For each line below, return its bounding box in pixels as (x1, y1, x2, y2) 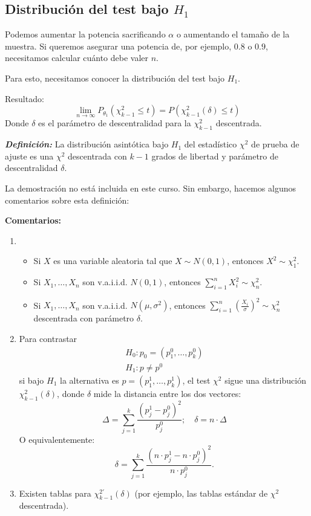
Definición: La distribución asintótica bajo (5, 138, 169, 150)
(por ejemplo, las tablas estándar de (134, 486, 268, 499)
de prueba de (251, 138, 300, 150)
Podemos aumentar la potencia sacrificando (5, 28, 166, 40)
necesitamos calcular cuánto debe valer (5, 51, 149, 64)
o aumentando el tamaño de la (176, 28, 290, 40)
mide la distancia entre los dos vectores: (93, 387, 241, 399)
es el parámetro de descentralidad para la (38, 117, 191, 129)
